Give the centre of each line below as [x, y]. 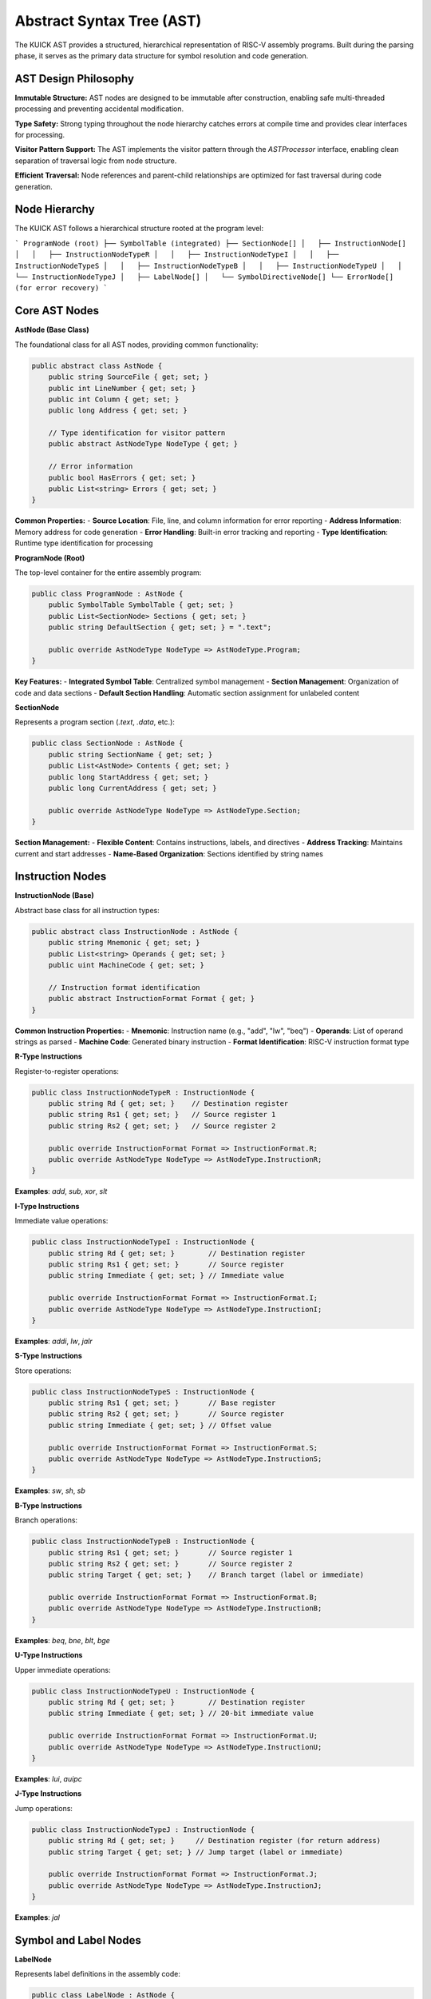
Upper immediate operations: [63, 1670]
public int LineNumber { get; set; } [122, 388]
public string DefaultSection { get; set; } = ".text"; [160, 627]
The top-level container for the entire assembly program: [108, 573]
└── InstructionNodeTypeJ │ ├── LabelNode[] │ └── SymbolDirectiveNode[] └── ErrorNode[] [204, 277]
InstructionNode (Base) [55, 896]
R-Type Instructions [49, 1056]
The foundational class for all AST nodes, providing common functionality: [136, 345]
